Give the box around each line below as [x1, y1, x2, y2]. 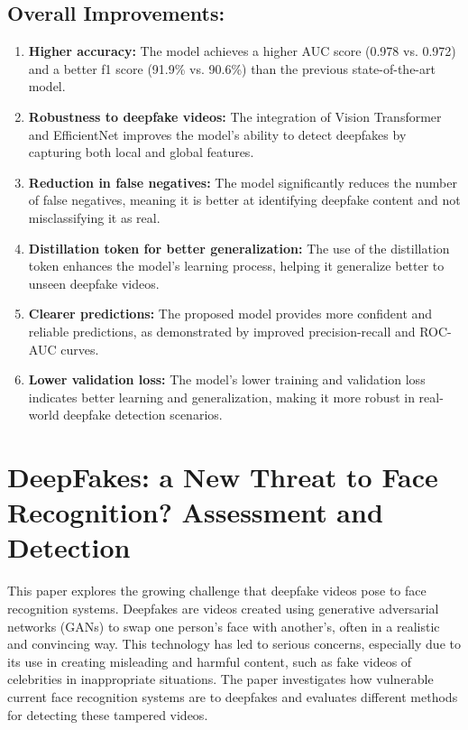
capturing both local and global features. [28, 143, 254, 162]
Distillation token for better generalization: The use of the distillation [28, 238, 450, 257]
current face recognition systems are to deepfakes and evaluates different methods [7, 687, 458, 706]
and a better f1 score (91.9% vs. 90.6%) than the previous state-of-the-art [28, 59, 436, 78]
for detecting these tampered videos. [7, 705, 208, 724]
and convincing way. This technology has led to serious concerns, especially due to [7, 634, 461, 653]
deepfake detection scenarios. [63, 405, 223, 424]
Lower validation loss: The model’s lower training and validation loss [28, 370, 426, 389]
